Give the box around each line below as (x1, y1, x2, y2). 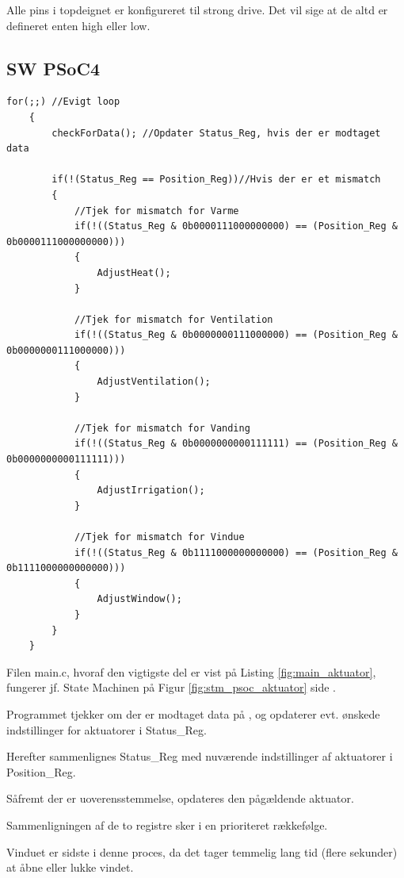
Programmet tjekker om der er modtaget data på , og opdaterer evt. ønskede (6, 705, 380, 722)
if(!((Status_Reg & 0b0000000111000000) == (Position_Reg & (74, 329, 398, 341)
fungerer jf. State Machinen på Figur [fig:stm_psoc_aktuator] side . (6, 679, 336, 696)
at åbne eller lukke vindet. (6, 859, 134, 876)
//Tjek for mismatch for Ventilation (74, 313, 273, 325)
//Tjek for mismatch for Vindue (74, 531, 245, 543)
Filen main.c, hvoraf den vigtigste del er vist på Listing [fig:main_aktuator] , (6, 663, 376, 680)
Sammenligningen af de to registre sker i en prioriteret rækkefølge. (6, 816, 328, 833)
